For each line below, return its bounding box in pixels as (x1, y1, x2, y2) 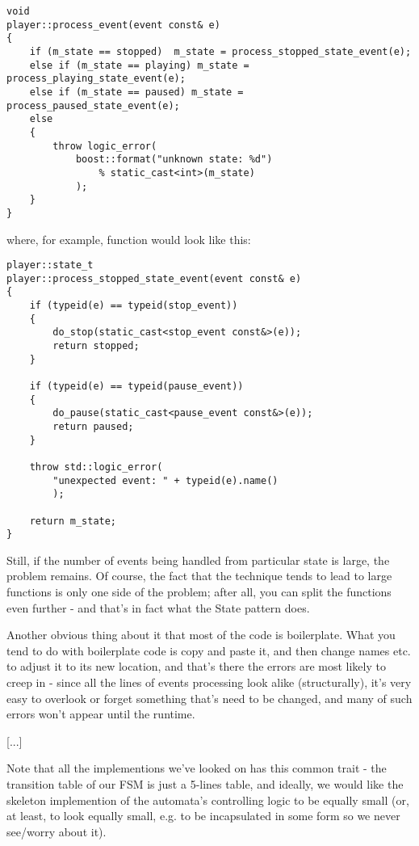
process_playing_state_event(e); (6, 73, 186, 85)
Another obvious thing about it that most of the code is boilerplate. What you (6, 626, 396, 643)
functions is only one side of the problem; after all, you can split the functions (6, 583, 392, 600)
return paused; (52, 420, 134, 432)
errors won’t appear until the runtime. (6, 705, 195, 722)
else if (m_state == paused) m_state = (29, 86, 244, 98)
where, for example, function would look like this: (6, 230, 251, 247)
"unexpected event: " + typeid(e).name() (52, 474, 279, 486)
